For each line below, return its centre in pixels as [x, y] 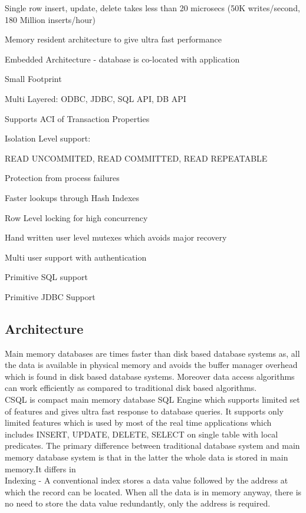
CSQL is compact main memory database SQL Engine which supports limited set [152, 399]
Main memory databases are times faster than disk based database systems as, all [152, 353]
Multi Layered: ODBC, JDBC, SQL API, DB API [96, 98]
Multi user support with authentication [76, 257]
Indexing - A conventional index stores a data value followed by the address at [147, 480]
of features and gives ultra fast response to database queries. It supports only [144, 411]
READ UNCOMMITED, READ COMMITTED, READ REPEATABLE [136, 158]
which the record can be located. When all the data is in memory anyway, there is [153, 491]
